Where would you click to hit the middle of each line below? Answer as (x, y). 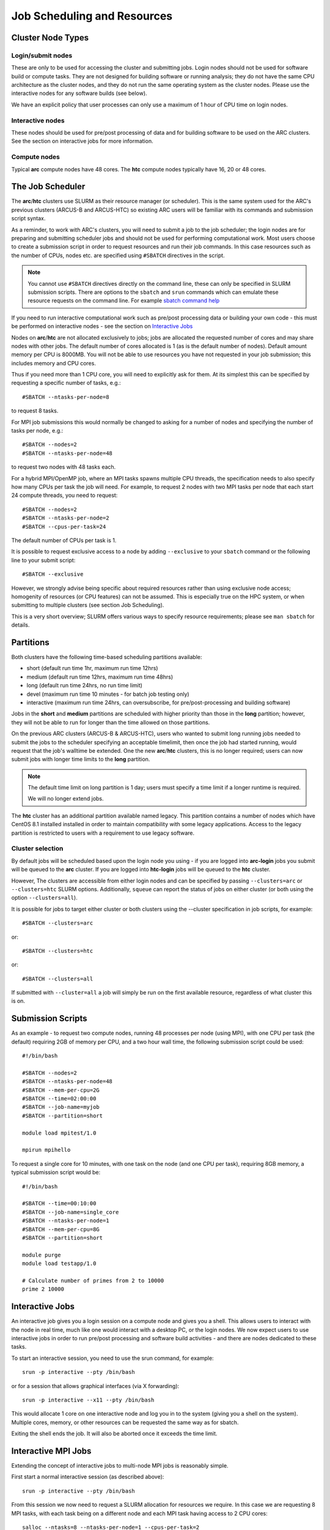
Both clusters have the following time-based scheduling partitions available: (107, 657)
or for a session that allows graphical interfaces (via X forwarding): (95, 1386)
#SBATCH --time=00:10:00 (59, 1203)
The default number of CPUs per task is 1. (64, 540)
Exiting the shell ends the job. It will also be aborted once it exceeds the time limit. (114, 1434)
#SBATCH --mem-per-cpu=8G (61, 1229)
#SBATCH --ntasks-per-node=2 (66, 518)
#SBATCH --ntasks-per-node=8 (66, 397)
